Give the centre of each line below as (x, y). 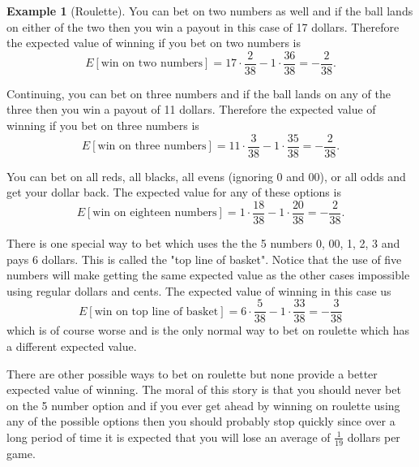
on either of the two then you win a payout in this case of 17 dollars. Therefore (203, 26)
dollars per (374, 437)
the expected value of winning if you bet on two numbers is (154, 43)
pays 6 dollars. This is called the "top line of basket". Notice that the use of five (204, 259)
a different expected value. (72, 346)
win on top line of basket (156, 311)
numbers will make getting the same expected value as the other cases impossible (208, 275)
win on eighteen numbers (155, 213)
